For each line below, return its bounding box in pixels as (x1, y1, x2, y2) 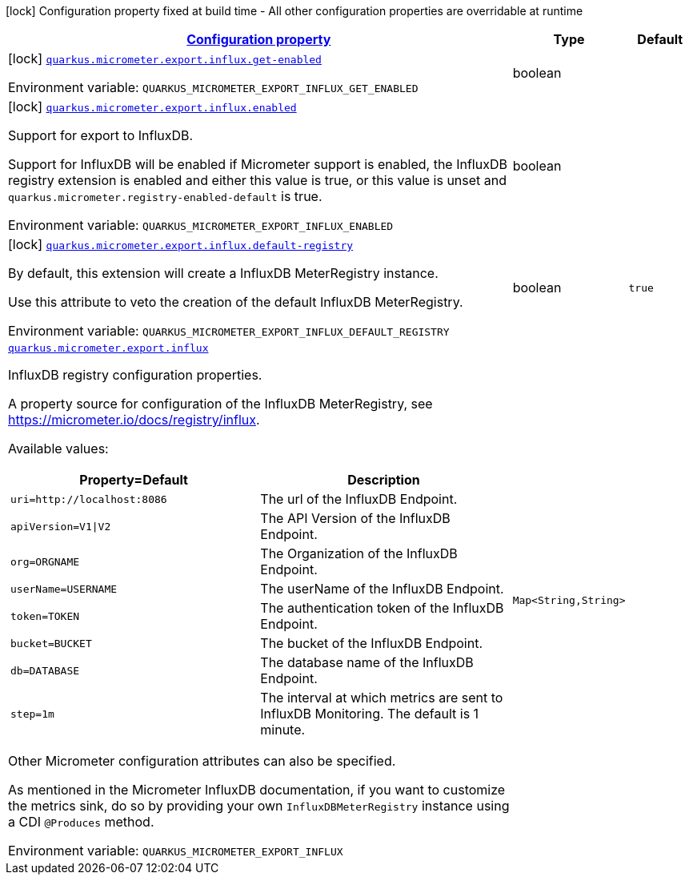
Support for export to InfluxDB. (8, 127, 194, 143)
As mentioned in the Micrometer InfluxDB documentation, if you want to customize (8, 782, 506, 798)
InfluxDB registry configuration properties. (8, 367, 262, 383)
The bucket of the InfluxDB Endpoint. (260, 635, 483, 651)
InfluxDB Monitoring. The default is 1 (260, 706, 479, 722)
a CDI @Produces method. (8, 814, 154, 830)
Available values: (8, 440, 109, 457)
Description (347, 472, 420, 488)
